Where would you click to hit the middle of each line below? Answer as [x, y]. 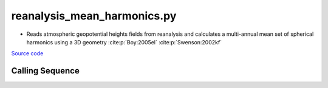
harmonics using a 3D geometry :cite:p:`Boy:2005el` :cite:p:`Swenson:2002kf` [124, 42]
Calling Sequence [46, 71]
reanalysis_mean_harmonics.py [94, 16]
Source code [27, 53]
